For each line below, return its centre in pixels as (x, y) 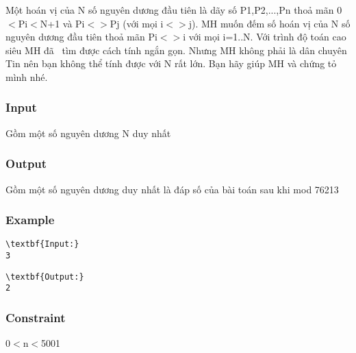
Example (30, 220)
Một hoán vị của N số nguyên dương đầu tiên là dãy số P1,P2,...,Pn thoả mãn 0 (174, 10)
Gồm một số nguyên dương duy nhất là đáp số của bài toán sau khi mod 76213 (172, 189)
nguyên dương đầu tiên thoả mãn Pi (81, 37)
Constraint (36, 317)
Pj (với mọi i (137, 23)
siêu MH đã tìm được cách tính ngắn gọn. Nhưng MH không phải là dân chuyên (176, 50)
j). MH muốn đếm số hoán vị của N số (269, 23)
